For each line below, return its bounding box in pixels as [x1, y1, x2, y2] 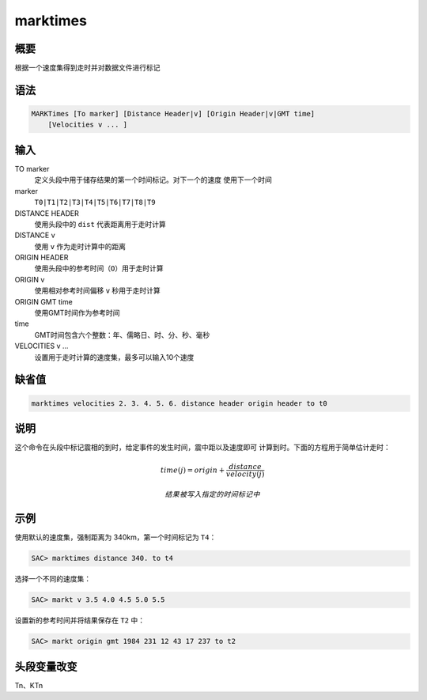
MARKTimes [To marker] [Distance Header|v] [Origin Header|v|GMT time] [31, 109, 316, 119]
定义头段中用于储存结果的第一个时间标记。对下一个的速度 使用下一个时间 [34, 175, 272, 185]
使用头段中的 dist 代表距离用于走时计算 [34, 219, 166, 229]
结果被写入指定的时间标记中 [164, 490, 261, 499]
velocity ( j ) [225, 470, 265, 479]
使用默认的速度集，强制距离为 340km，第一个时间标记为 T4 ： [14, 532, 217, 542]
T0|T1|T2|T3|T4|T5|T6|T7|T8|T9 [34, 198, 156, 207]
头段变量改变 [14, 660, 77, 673]
